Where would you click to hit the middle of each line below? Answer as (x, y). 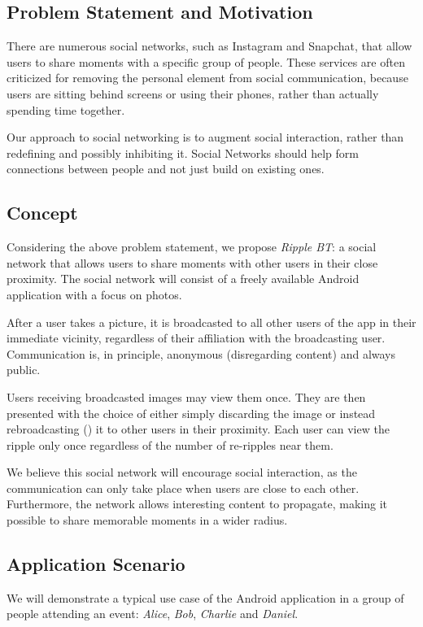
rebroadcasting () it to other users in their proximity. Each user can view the (198, 429)
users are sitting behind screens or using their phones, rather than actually (193, 93)
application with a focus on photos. (94, 294)
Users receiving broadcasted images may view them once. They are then (186, 396)
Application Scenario (96, 564)
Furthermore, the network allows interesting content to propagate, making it (197, 504)
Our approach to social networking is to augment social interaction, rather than (205, 137)
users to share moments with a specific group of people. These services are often (206, 61)
